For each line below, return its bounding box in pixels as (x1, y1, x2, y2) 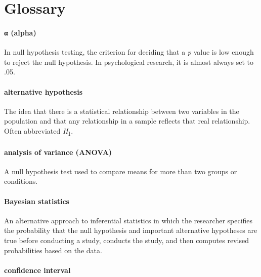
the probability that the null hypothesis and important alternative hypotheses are (4, 225, 257, 235)
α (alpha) (4, 27, 36, 37)
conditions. (4, 176, 38, 186)
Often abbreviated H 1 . (4, 125, 73, 137)
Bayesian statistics (4, 195, 69, 206)
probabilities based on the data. (4, 245, 102, 255)
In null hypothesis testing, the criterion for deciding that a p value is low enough (4, 47, 254, 57)
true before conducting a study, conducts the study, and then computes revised (4, 235, 249, 246)
